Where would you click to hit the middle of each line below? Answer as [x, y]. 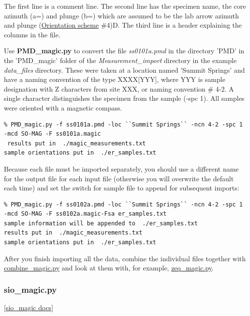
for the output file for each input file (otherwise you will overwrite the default [119, 178]
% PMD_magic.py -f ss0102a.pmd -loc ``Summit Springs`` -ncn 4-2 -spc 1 [123, 204]
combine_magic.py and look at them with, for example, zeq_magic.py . [109, 268]
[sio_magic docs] [29, 308]
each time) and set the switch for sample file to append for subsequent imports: [122, 188]
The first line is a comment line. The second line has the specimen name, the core [125, 6]
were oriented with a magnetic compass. [63, 107]
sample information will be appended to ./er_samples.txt [101, 223]
